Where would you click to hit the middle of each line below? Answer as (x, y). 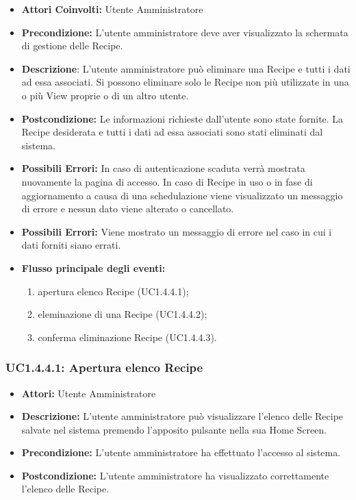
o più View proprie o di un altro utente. (105, 95)
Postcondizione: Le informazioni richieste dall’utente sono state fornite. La (182, 118)
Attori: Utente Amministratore (89, 393)
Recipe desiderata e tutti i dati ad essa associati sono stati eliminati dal (172, 132)
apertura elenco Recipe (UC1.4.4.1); (113, 291)
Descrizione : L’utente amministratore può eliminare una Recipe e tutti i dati (186, 68)
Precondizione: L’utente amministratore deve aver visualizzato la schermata (185, 32)
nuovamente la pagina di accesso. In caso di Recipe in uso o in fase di (167, 181)
